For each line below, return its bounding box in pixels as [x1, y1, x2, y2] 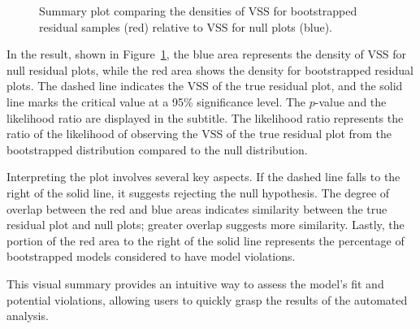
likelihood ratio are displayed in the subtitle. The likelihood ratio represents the [6, 109, 404, 126]
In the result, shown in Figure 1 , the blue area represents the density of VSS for [6, 45, 406, 63]
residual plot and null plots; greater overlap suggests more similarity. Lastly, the [6, 216, 405, 233]
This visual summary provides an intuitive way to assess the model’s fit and [6, 275, 384, 292]
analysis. [6, 307, 49, 324]
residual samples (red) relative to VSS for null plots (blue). [39, 18, 332, 35]
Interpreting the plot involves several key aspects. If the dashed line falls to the [6, 168, 401, 185]
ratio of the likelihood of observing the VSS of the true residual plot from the [6, 125, 392, 142]
